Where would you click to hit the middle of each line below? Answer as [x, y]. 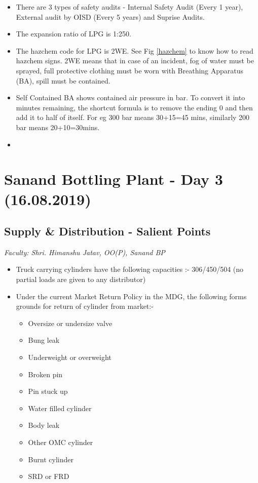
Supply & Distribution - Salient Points [107, 231]
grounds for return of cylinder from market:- [85, 306]
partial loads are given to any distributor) [81, 279]
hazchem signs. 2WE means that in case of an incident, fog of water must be [135, 61]
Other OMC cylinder [61, 442]
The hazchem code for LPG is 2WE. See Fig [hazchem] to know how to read [135, 50]
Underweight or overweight [70, 357]
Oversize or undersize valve [70, 323]
